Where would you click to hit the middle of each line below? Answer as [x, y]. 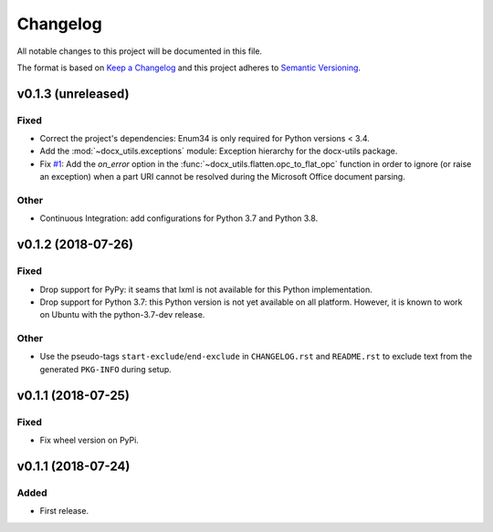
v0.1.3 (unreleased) [73, 94]
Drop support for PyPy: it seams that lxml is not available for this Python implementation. [206, 289]
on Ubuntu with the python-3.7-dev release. [122, 315]
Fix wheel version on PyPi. [89, 440]
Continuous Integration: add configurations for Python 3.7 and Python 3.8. [179, 218]
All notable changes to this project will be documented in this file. [140, 51]
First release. [64, 511]
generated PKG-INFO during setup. [106, 369]
